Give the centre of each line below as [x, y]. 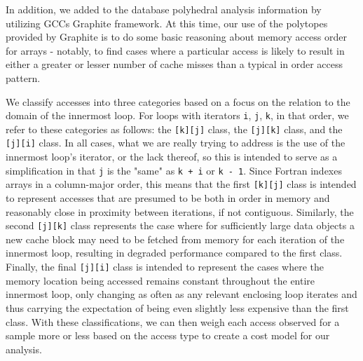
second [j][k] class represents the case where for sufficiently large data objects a [180, 225]
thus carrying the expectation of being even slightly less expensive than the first [177, 307]
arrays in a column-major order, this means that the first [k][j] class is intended [181, 184]
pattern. [23, 77]
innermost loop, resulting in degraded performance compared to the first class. [174, 253]
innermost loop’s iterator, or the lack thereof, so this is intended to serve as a [172, 157]
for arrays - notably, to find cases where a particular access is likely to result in [175, 50]
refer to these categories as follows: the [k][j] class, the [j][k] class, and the [174, 129]
